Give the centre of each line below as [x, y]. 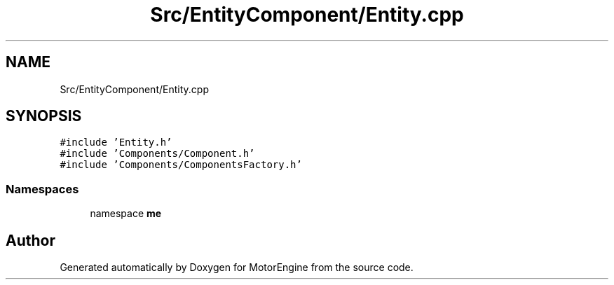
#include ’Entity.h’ [116, 142]
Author [30, 240]
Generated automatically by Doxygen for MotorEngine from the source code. [237, 267]
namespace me [126, 214]
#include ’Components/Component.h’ [157, 154]
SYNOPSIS [44, 116]
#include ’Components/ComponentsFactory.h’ [181, 165]
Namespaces [42, 189]
